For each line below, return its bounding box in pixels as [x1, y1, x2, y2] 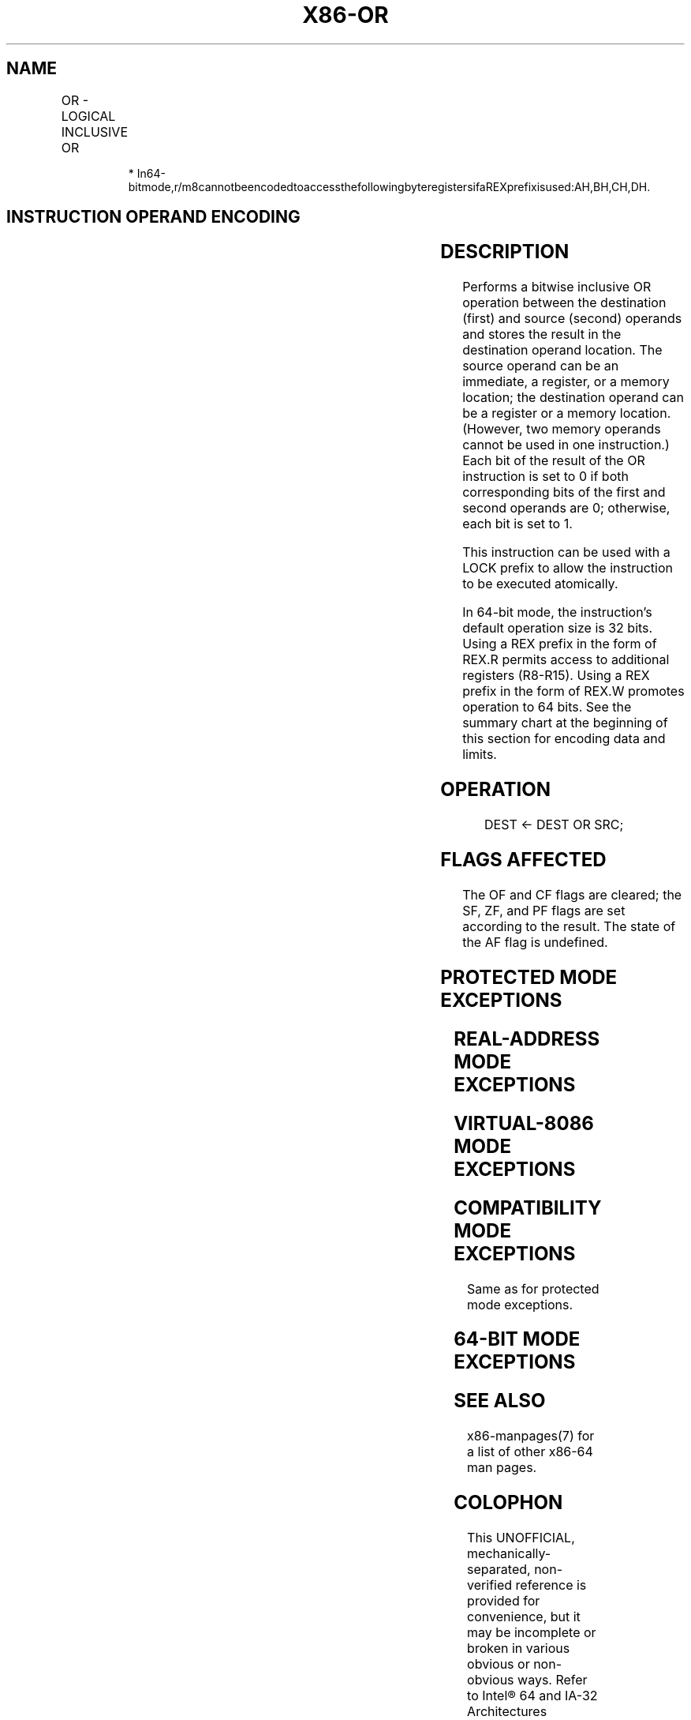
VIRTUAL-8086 [454, 1111, 594, 1135]
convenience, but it [467, 1609, 581, 1625]
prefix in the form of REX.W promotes [462, 683, 685, 700]
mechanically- [467, 1545, 551, 1562]
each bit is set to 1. [462, 516, 573, 532]
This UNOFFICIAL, [467, 1530, 575, 1546]
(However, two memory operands [462, 421, 661, 438]
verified [467, 1577, 513, 1594]
